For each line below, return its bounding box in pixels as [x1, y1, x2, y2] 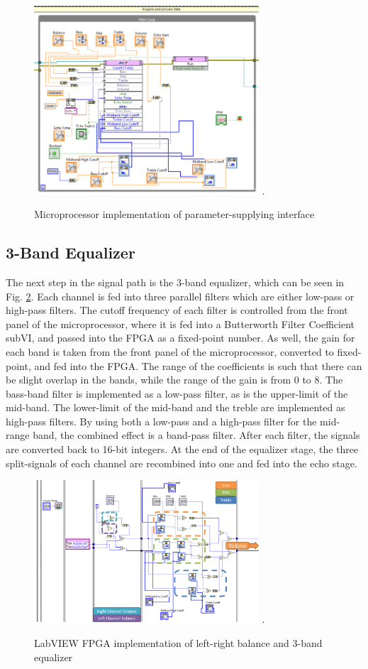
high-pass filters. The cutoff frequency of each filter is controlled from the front [6, 303, 348, 317]
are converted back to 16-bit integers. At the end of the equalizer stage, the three [6, 442, 359, 457]
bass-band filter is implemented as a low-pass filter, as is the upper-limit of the [6, 386, 348, 401]
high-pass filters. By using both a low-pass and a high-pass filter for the [6, 413, 317, 428]
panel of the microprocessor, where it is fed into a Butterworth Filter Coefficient [6, 316, 355, 331]
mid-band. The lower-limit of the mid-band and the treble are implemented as [6, 400, 345, 415]
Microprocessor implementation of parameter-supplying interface [34, 207, 315, 222]
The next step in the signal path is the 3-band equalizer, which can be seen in [6, 274, 345, 289]
